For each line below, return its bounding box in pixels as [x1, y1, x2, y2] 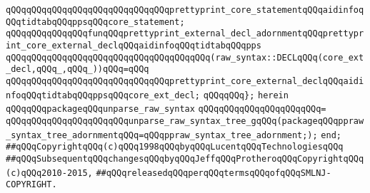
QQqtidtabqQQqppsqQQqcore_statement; [6, 16, 185, 27]
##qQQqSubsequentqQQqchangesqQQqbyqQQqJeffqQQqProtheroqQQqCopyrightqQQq [6, 153, 364, 164]
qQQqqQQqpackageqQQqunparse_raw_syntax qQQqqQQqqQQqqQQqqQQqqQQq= [6, 104, 326, 115]
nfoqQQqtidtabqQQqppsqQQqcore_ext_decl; [6, 90, 201, 100]
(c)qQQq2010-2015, [6, 167, 93, 178]
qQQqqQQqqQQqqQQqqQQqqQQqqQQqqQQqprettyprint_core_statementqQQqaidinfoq [6, 5, 364, 15]
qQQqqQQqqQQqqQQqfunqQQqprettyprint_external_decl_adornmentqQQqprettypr [6, 28, 364, 39]
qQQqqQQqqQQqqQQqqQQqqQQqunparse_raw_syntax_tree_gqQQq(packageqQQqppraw [6, 115, 364, 126]
